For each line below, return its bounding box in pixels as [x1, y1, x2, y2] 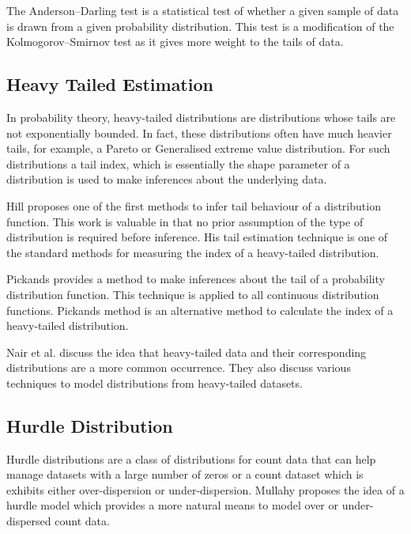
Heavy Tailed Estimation [6, 72, 213, 97]
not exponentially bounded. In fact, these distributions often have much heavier [6, 124, 392, 141]
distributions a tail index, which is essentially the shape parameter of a [6, 155, 350, 172]
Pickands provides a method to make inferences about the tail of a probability [6, 271, 385, 287]
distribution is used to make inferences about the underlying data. [6, 171, 327, 187]
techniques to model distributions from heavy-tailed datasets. [6, 374, 303, 391]
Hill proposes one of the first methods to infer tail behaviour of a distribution [6, 197, 381, 214]
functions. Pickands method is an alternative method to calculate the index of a [6, 301, 394, 318]
